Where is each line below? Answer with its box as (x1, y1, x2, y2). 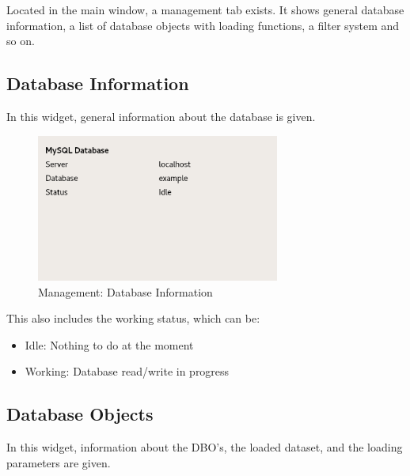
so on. (6, 32, 35, 49)
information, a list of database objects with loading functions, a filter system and (6, 17, 400, 33)
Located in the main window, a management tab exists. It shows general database (6, 2, 404, 17)
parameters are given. (6, 454, 111, 470)
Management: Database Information (38, 283, 213, 300)
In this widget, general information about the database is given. (6, 108, 316, 124)
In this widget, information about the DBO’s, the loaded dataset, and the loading (6, 439, 403, 455)
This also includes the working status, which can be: (6, 310, 260, 327)
